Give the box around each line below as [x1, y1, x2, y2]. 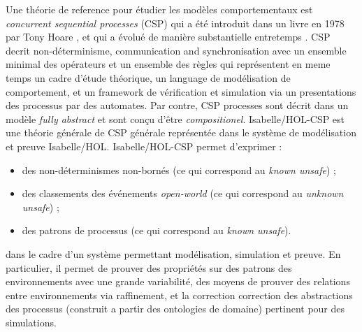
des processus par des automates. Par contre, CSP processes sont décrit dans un [6, 98, 349, 113]
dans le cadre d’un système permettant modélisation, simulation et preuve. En [6, 246, 341, 261]
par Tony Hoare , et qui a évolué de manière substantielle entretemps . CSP [6, 29, 331, 44]
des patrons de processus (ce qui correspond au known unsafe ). [22, 223, 291, 238]
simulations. [6, 315, 57, 329]
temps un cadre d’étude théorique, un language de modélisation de [6, 70, 291, 85]
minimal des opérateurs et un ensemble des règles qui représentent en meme [6, 57, 331, 71]
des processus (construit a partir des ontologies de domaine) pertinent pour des [6, 301, 345, 316]
